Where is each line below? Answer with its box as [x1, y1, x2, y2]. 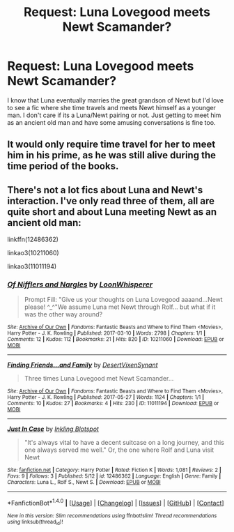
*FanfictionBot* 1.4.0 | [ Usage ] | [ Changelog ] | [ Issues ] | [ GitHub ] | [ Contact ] [7, 498, 224, 508]
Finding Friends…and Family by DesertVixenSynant [7, 360, 158, 370]
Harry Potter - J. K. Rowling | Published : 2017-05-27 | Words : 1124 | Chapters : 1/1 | [7, 394, 204, 401]
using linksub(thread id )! [7, 519, 63, 526]
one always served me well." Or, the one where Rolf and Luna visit [24, 446, 214, 454]
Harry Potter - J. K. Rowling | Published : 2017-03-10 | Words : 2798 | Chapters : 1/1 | [7, 330, 206, 337]
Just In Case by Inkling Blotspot [7, 425, 100, 433]
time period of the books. [7, 160, 119, 172]
